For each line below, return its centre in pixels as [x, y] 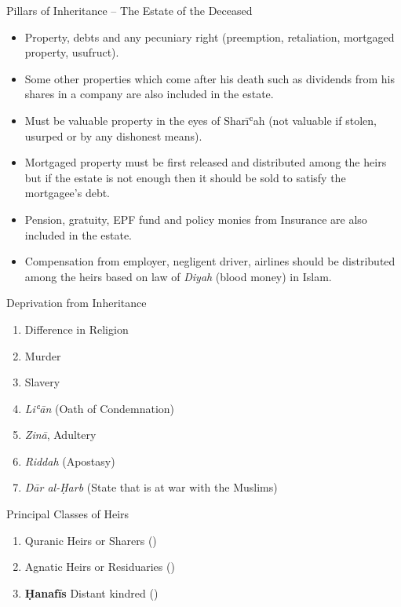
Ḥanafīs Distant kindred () [91, 592]
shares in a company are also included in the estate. [149, 94]
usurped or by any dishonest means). [113, 135]
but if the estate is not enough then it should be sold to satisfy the [185, 177]
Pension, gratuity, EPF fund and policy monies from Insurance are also [196, 219]
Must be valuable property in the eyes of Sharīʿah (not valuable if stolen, [200, 120]
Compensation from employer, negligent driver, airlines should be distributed [210, 261]
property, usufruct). [72, 52]
